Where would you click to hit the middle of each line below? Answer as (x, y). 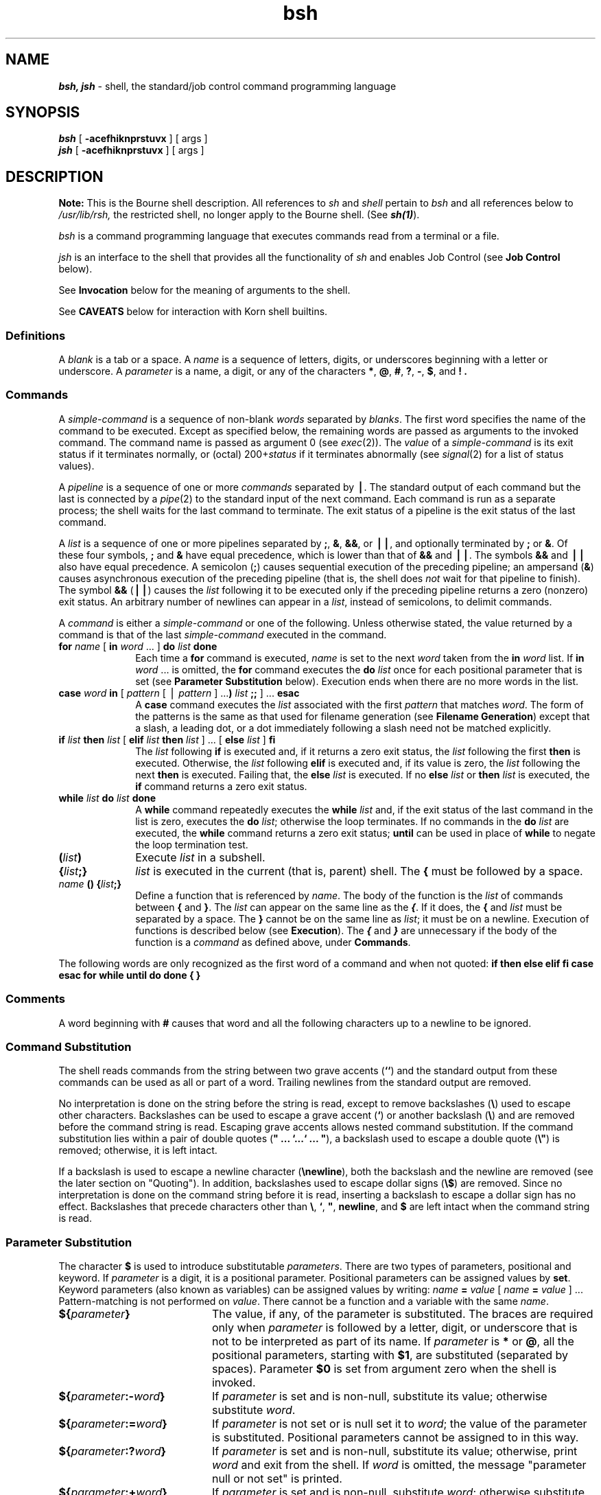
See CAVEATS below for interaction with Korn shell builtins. (193, 312)
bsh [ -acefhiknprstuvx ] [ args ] (133, 139)
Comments (35, 999)
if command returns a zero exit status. (221, 786)
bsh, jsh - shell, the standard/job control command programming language (227, 86)
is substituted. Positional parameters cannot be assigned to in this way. (395, 1438)
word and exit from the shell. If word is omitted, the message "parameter (399, 1465)
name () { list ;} (90, 883)
